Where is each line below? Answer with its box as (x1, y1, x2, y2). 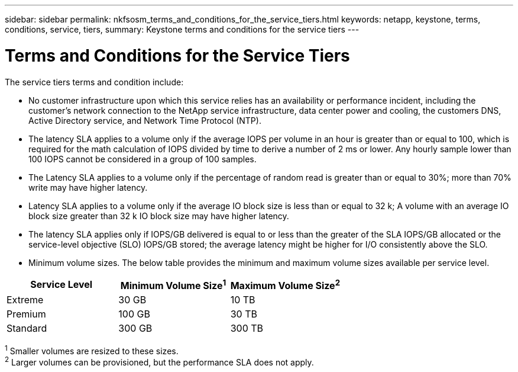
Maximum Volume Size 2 (230, 277, 341, 291)
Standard (7, 322, 47, 334)
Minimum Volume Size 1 (120, 277, 226, 291)
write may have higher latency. (28, 182, 148, 193)
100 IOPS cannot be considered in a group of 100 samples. (28, 153, 257, 164)
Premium (7, 307, 46, 320)
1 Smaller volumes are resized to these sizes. (5, 344, 179, 356)
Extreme (7, 293, 44, 306)
